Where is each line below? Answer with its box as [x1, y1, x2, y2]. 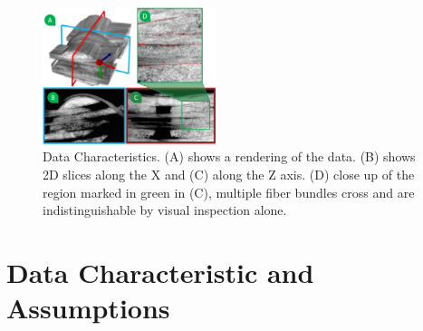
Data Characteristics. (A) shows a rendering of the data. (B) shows [43, 147, 416, 166]
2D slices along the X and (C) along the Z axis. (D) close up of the [43, 164, 415, 183]
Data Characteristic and [6, 253, 314, 290]
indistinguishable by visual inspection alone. [43, 200, 287, 219]
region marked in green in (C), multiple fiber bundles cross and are [43, 182, 415, 201]
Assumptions [6, 289, 170, 326]
